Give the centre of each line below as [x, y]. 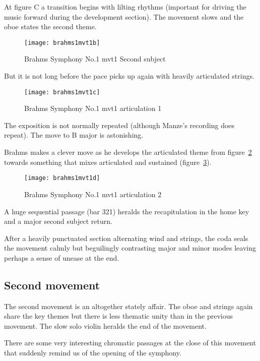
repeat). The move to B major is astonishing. [74, 135]
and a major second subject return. [58, 221]
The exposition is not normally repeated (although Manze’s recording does [119, 125]
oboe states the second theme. [50, 26]
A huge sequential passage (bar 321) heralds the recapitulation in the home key [127, 211]
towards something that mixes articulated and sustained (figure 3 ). [108, 162]
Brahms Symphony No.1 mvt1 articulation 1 [93, 108]
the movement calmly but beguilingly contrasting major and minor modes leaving [130, 248]
